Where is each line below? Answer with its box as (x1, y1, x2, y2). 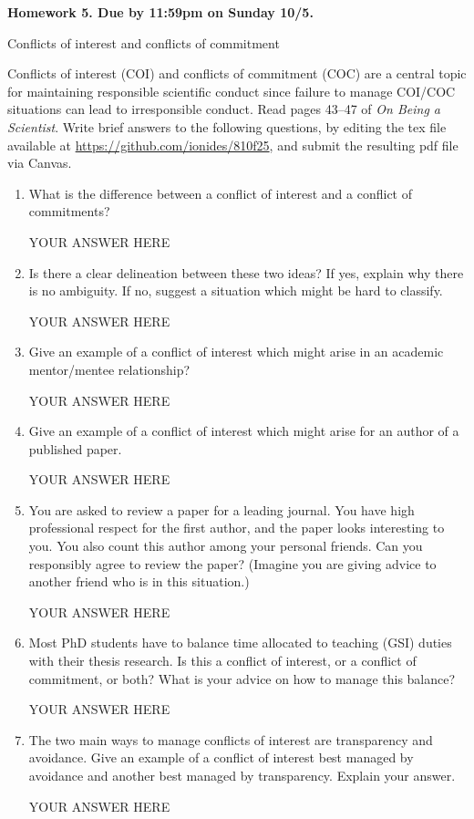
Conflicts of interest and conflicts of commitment (7, 33, 280, 52)
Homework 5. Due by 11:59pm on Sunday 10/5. (7, 3, 314, 21)
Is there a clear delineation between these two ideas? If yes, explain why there (28, 263, 464, 282)
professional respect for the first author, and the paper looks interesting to (28, 518, 445, 537)
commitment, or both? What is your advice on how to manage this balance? (28, 669, 456, 688)
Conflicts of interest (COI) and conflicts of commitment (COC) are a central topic (7, 64, 467, 83)
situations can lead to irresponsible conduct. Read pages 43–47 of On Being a (7, 99, 441, 119)
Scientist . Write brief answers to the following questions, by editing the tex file (7, 117, 447, 136)
